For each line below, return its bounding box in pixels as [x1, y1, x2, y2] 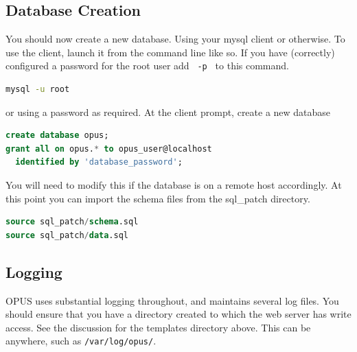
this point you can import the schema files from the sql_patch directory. [5, 191, 310, 205]
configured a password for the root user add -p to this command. [5, 58, 289, 73]
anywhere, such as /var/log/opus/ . [5, 333, 157, 348]
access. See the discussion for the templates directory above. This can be [5, 320, 311, 334]
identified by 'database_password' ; [15, 157, 183, 167]
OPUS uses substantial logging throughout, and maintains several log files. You [5, 293, 339, 307]
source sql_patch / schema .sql [5, 217, 139, 227]
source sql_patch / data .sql [5, 230, 128, 240]
